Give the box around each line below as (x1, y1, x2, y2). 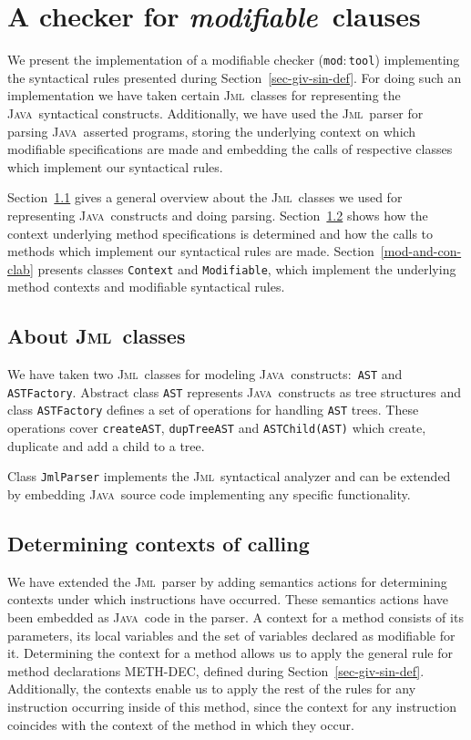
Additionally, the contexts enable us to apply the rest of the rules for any (7, 679, 416, 698)
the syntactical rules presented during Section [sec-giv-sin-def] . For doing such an (7, 67, 462, 87)
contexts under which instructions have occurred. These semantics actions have (7, 590, 449, 609)
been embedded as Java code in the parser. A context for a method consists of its (7, 608, 464, 627)
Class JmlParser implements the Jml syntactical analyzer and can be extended (7, 467, 451, 486)
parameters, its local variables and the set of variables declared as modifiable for (7, 625, 456, 644)
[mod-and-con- (380, 242, 462, 261)
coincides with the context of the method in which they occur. (7, 714, 354, 734)
